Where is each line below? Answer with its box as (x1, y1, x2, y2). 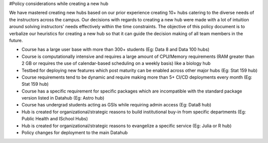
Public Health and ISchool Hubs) (21, 116, 88, 122)
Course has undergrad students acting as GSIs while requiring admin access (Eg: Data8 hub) (21, 102, 211, 108)
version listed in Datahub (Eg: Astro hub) (21, 95, 104, 101)
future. (9, 37, 23, 43)
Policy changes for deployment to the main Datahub (21, 130, 128, 136)
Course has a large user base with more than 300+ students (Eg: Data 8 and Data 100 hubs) (21, 47, 209, 52)
